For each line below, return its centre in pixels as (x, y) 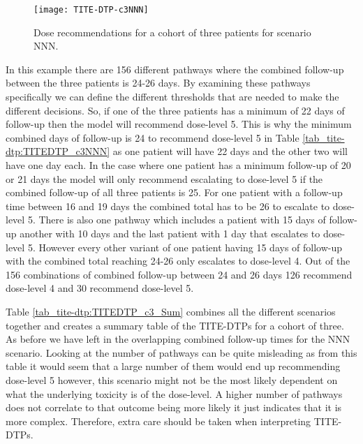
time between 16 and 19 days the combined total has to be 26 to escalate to (168, 206)
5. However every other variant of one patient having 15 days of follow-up (185, 247)
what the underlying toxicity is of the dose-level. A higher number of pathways (174, 393)
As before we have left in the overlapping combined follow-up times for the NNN (178, 339)
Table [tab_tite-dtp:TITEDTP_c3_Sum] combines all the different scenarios (171, 311)
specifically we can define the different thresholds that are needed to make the (172, 97)
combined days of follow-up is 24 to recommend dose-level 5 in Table (153, 137)
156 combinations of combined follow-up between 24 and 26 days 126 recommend (179, 274)
